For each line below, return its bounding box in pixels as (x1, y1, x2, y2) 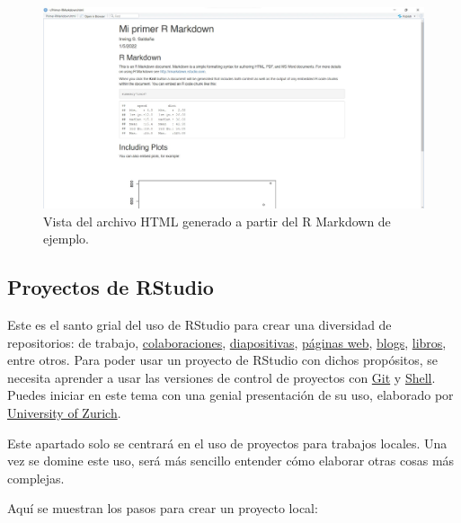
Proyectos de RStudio (7, 273, 214, 301)
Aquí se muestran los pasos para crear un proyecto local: (7, 499, 318, 518)
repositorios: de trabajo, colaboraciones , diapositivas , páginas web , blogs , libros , (7, 332, 447, 351)
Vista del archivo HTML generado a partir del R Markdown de (43, 211, 391, 230)
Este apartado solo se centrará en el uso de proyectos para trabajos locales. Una (7, 433, 448, 452)
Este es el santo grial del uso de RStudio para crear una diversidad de (7, 315, 392, 333)
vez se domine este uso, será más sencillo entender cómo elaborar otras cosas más (7, 451, 455, 470)
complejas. (7, 468, 65, 487)
